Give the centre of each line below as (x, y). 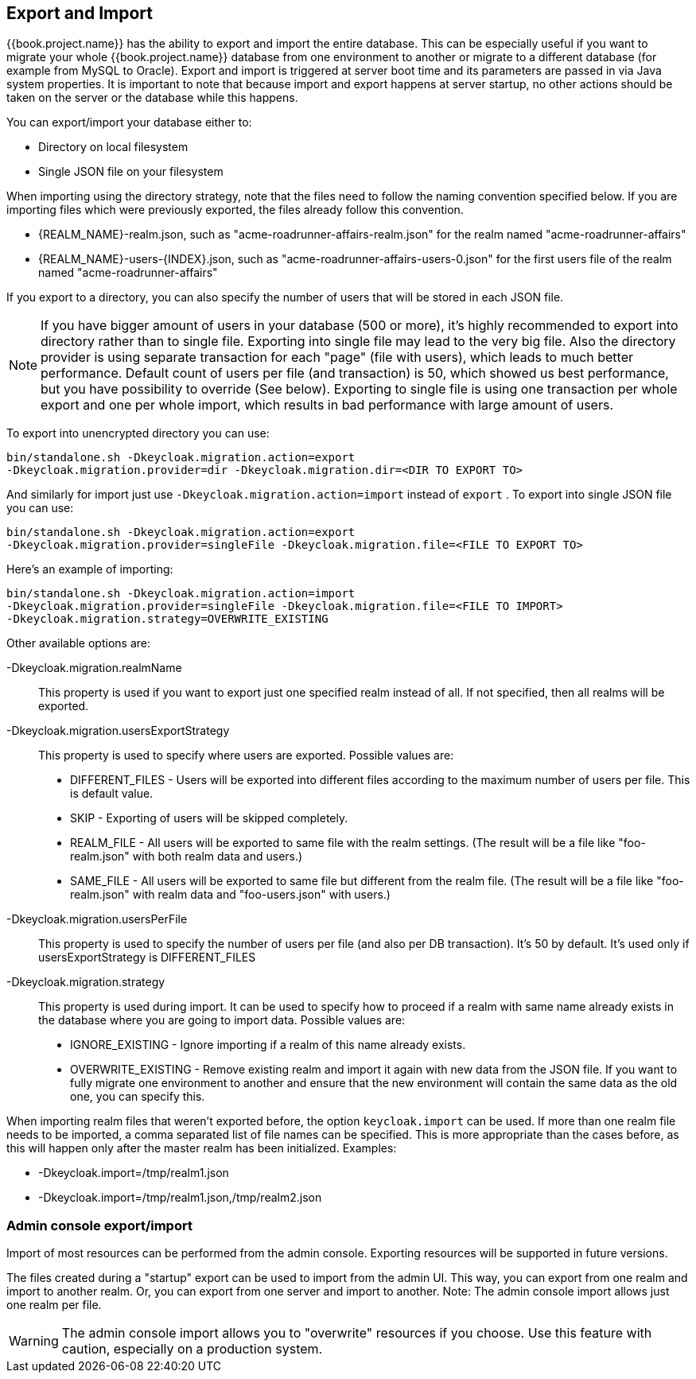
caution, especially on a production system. (192, 1349)
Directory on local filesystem (113, 147)
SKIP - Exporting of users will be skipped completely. (209, 818)
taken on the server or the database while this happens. (152, 98)
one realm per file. (54, 1305)
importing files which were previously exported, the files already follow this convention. (235, 210)
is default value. (112, 794)
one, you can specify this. (138, 1097)
